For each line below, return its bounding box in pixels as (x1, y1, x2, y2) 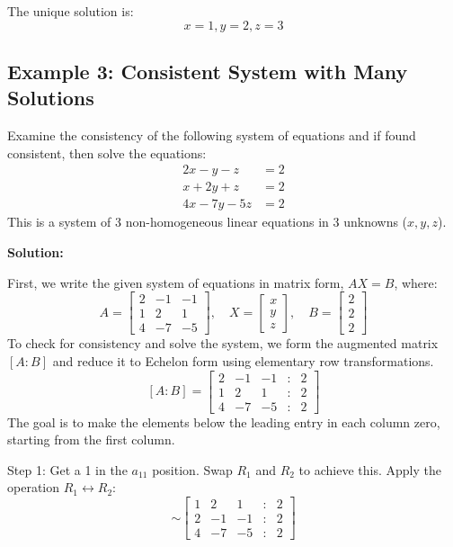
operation (7, 478, 60, 497)
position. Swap (152, 460, 233, 479)
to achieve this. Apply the (298, 460, 441, 479)
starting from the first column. (7, 430, 175, 449)
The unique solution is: (7, 2, 134, 20)
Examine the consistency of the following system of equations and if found (7, 126, 416, 145)
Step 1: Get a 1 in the (7, 460, 128, 479)
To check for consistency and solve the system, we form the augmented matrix (7, 334, 439, 353)
